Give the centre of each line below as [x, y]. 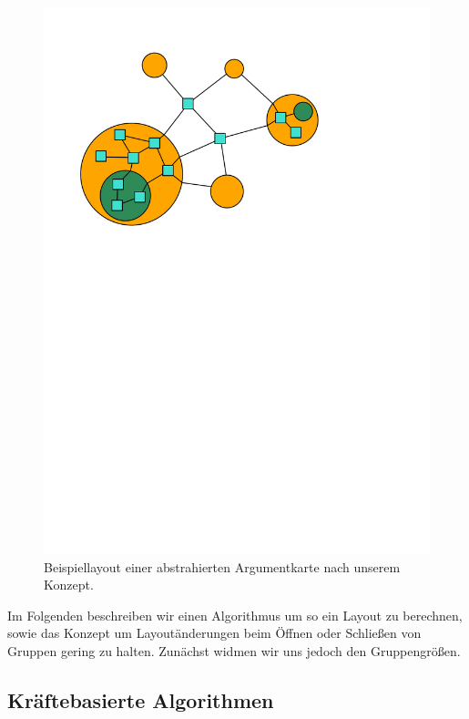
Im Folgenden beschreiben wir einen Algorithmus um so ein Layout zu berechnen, [235, 615]
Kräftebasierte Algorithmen [141, 699]
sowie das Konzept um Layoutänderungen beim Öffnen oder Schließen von [214, 633]
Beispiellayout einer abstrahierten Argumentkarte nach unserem [222, 566]
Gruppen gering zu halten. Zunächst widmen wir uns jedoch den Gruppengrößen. [234, 650]
